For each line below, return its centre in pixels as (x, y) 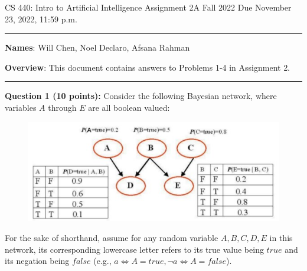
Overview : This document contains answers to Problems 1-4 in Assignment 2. (148, 67)
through (62, 107)
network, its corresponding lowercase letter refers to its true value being (134, 249)
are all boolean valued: (129, 107)
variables (21, 107)
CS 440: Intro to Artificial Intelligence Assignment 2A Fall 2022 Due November (148, 7)
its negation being (37, 261)
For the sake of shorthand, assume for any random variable (112, 237)
